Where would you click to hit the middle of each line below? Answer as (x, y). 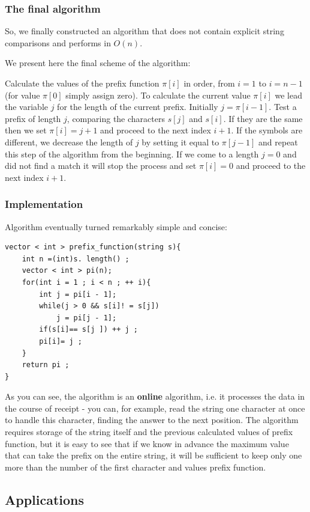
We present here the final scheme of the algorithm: (98, 63)
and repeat (278, 142)
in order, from (209, 83)
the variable (26, 107)
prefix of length (33, 118)
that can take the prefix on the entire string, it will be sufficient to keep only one (154, 455)
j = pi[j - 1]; (86, 318)
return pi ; (46, 365)
